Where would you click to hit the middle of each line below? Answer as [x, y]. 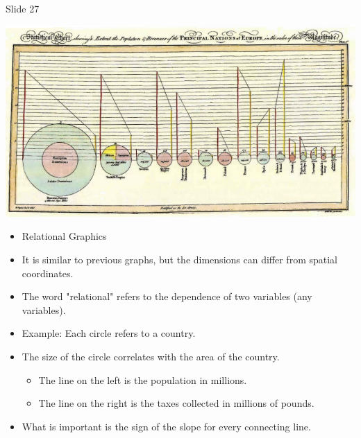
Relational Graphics [64, 236]
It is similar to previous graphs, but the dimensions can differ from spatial [179, 259]
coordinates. [48, 273]
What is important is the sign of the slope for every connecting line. [166, 426]
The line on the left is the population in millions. [143, 379]
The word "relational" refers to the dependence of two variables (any [167, 296]
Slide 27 [23, 8]
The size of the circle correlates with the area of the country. [151, 356]
